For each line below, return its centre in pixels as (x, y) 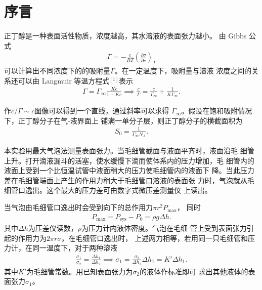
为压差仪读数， (53, 228)
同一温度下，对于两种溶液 (75, 248)
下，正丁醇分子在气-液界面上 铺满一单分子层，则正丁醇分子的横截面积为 (123, 120)
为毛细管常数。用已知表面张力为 (80, 271)
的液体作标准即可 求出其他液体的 (194, 271)
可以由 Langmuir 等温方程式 (64, 80)
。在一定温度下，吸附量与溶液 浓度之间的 (183, 71)
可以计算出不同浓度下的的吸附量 (57, 71)
